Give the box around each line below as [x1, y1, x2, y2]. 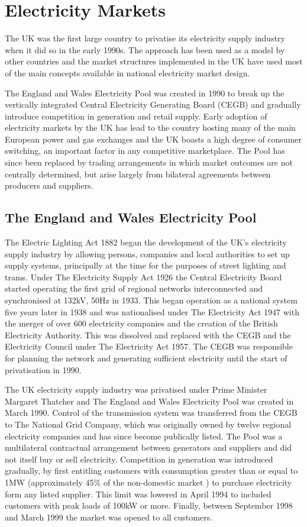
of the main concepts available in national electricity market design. [5, 66, 250, 79]
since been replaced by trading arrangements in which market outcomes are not [5, 156, 293, 169]
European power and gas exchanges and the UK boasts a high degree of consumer [5, 132, 302, 145]
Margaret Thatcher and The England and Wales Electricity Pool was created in [5, 395, 294, 407]
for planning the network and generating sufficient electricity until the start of [5, 351, 287, 364]
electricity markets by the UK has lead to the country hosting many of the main [5, 121, 296, 134]
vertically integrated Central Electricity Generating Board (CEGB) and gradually [5, 98, 301, 111]
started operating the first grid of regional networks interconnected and [5, 282, 263, 295]
